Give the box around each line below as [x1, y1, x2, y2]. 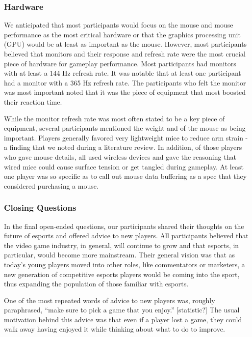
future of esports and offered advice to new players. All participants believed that [4, 230, 249, 241]
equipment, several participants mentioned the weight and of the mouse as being [4, 123, 246, 133]
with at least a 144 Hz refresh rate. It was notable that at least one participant [4, 68, 241, 78]
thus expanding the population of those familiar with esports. [4, 279, 189, 289]
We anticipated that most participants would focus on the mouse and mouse [4, 20, 233, 30]
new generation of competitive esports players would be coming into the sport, [4, 269, 240, 279]
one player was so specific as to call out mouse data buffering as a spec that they [4, 171, 247, 181]
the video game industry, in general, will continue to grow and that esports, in [4, 240, 239, 250]
